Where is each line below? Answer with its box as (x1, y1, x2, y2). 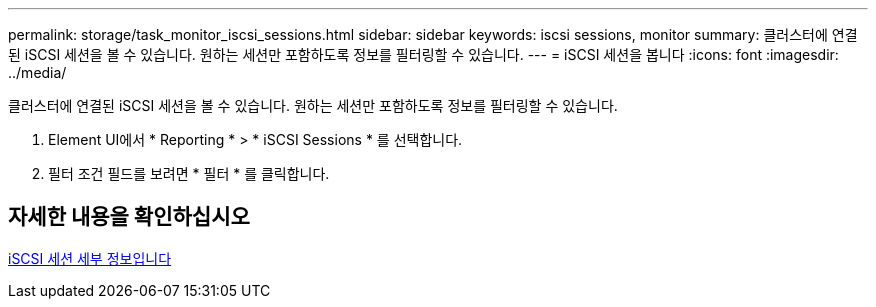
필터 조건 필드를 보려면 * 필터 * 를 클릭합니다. (48, 165, 330, 182)
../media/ (8, 64, 67, 81)
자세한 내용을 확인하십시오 (8, 204, 250, 230)
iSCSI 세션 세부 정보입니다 (8, 249, 172, 267)
